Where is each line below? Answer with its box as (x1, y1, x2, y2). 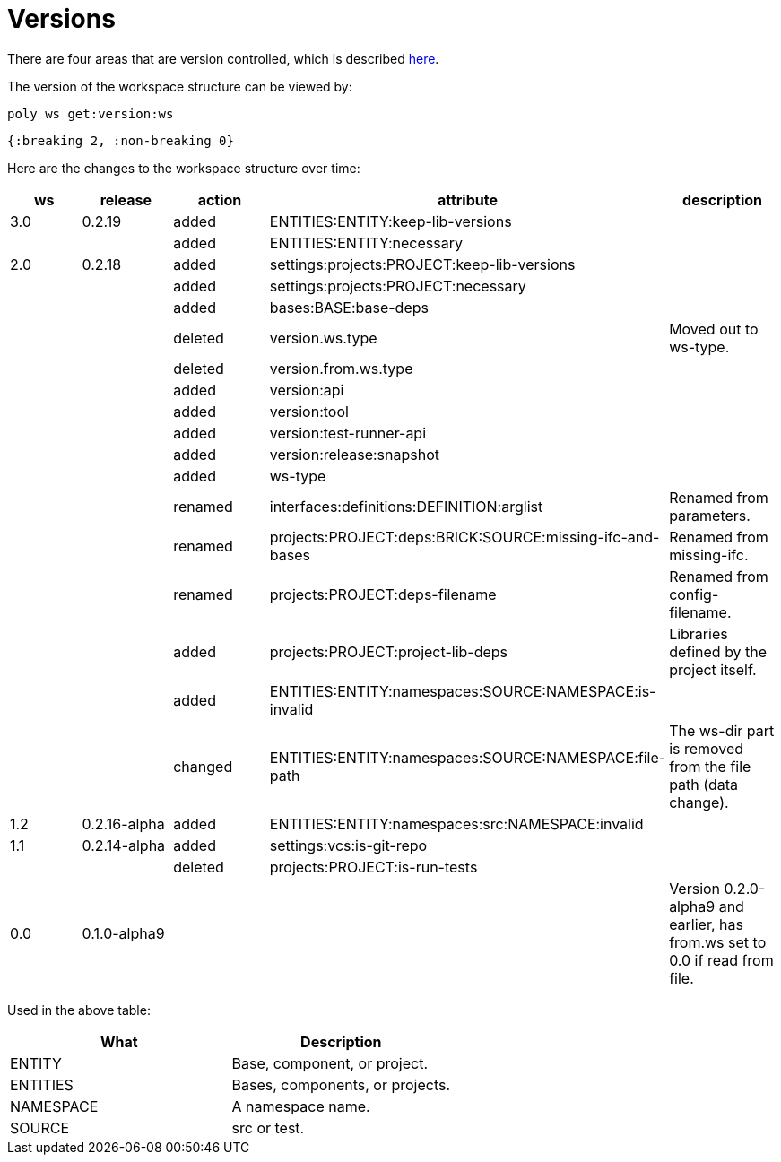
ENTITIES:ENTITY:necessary (269, 233, 463, 252)
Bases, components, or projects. (231, 1075, 451, 1094)
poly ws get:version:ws (7, 106, 174, 121)
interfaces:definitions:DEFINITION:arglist (269, 497, 543, 516)
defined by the (669, 642, 768, 661)
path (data (669, 775, 738, 793)
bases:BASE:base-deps (269, 298, 429, 317)
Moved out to (669, 319, 759, 338)
